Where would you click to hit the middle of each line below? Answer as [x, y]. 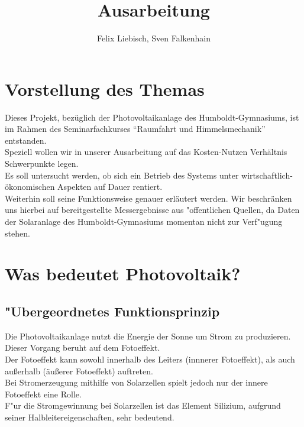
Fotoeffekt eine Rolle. [43, 394]
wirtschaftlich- [267, 175]
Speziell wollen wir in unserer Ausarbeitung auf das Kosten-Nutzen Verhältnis [146, 152]
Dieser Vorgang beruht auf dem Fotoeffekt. [83, 347]
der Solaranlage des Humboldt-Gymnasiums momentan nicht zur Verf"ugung [144, 221]
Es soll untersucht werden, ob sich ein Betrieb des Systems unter [122, 175]
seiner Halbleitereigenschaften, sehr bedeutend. [90, 417]
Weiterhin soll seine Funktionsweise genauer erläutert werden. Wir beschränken [148, 198]
